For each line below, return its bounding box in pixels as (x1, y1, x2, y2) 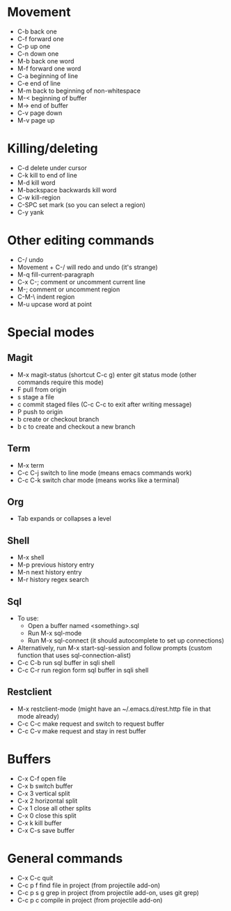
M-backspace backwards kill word (17, 185, 117, 194)
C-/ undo (17, 255, 44, 263)
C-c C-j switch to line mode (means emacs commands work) (17, 468, 193, 477)
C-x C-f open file (17, 774, 66, 783)
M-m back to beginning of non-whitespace (17, 86, 141, 95)
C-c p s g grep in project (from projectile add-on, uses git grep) (17, 888, 200, 896)
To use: (17, 614, 39, 622)
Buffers (7, 751, 51, 767)
